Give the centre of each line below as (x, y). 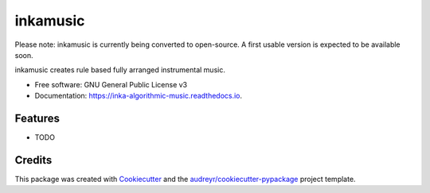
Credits (33, 160)
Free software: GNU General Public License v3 (111, 84)
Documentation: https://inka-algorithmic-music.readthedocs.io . (139, 96)
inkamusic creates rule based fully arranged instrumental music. (120, 70)
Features (37, 118)
